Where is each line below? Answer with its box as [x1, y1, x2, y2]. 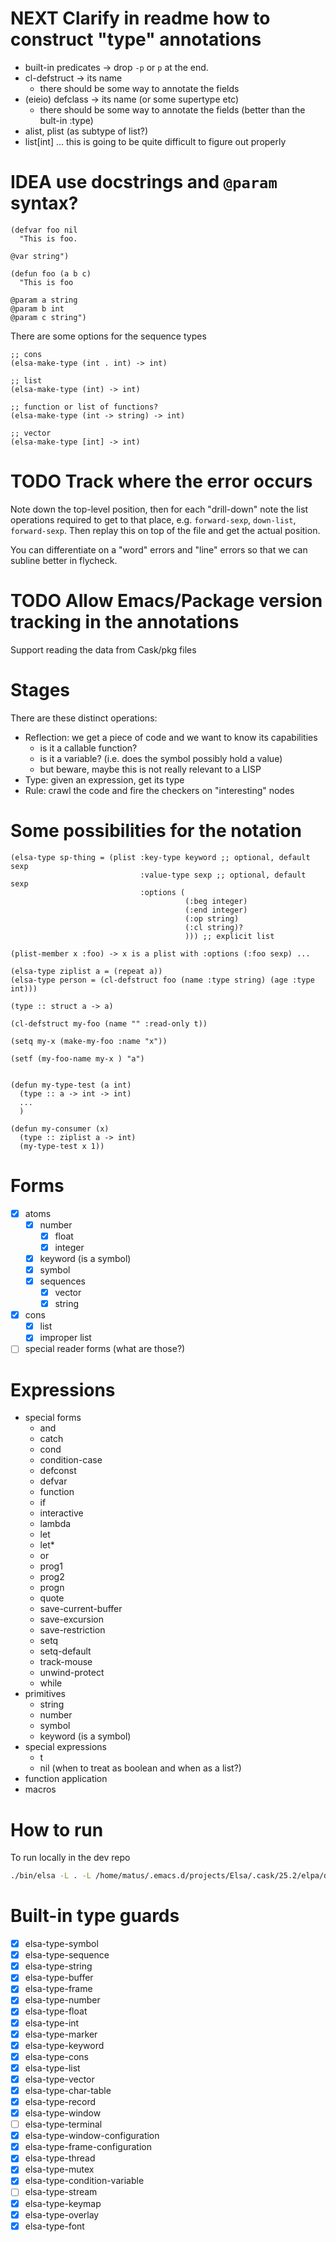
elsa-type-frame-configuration [24, 2141, 152, 2153]
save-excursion [39, 1613, 105, 1626]
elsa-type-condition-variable [24, 2175, 145, 2187]
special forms [24, 1412, 82, 1424]
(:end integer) [184, 905, 248, 915]
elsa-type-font [24, 2220, 85, 2232]
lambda [39, 1518, 72, 1530]
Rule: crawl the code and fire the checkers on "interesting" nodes [24, 784, 295, 796]
